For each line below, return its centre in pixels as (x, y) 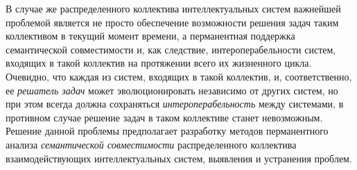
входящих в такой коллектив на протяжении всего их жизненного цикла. (159, 63)
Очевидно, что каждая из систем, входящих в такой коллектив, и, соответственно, (179, 76)
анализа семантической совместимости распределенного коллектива (151, 144)
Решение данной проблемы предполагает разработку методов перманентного (167, 131)
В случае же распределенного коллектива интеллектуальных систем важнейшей (173, 8)
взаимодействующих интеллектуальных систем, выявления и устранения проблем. (179, 158)
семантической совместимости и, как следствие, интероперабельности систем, (171, 49)
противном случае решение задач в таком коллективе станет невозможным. (164, 117)
